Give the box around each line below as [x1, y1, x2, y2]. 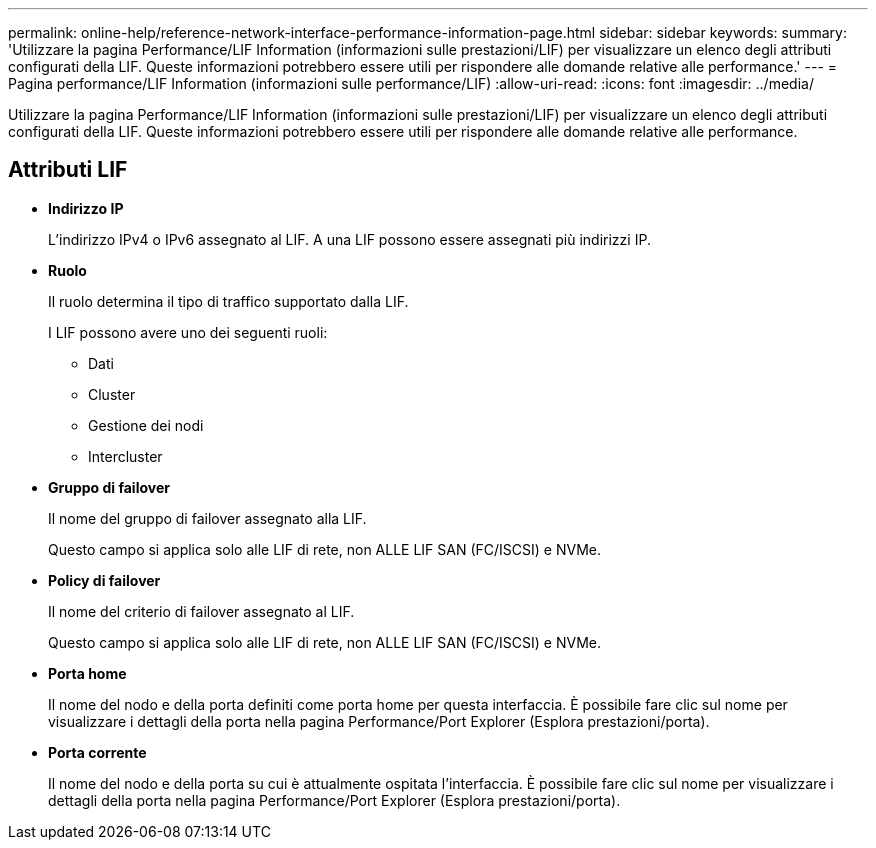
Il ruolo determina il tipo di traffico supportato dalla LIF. [48, 292, 409, 310]
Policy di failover [48, 571, 161, 589]
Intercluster [88, 447, 163, 465]
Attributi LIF [8, 157, 128, 183]
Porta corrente [48, 743, 147, 761]
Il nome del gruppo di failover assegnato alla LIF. [48, 509, 367, 527]
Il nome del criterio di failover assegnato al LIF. [48, 602, 355, 620]
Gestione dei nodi [88, 416, 204, 434]
